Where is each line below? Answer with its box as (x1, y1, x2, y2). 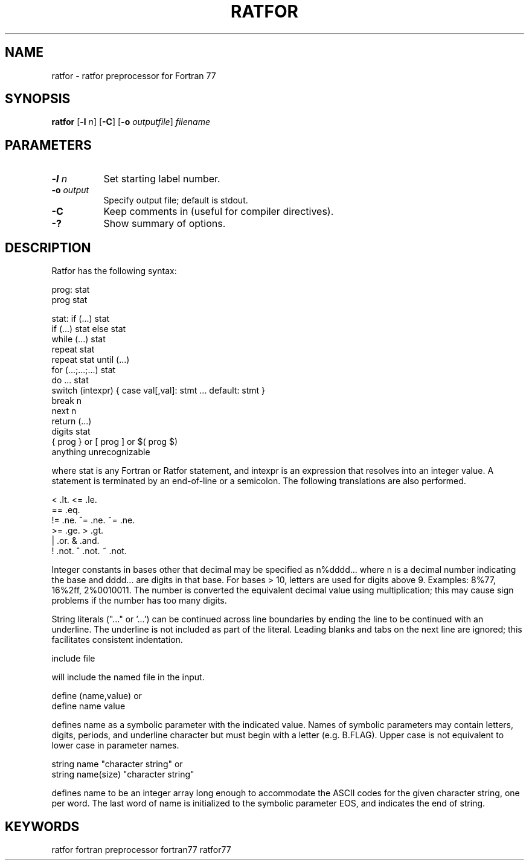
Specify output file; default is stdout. (103, 195, 248, 206)
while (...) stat (51, 334, 106, 345)
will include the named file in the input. (51, 672, 205, 683)
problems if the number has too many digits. (51, 595, 227, 606)
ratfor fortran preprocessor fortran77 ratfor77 (51, 844, 231, 855)
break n (51, 395, 82, 406)
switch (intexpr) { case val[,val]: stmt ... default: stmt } (51, 385, 266, 396)
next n (51, 406, 77, 417)
